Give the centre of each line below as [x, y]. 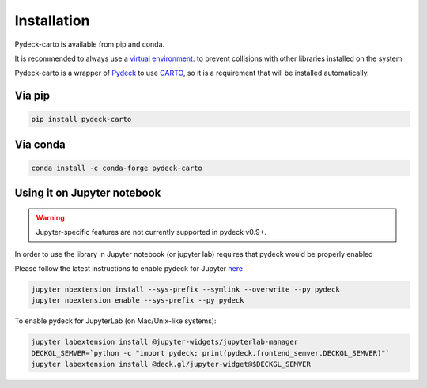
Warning [50, 217]
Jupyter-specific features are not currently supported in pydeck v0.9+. [151, 232]
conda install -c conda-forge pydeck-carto [117, 168]
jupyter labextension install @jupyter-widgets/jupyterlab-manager [165, 342]
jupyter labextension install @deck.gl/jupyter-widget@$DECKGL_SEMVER [171, 364]
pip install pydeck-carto [81, 119]
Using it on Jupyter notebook [88, 193]
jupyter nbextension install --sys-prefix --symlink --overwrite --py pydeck [185, 290]
